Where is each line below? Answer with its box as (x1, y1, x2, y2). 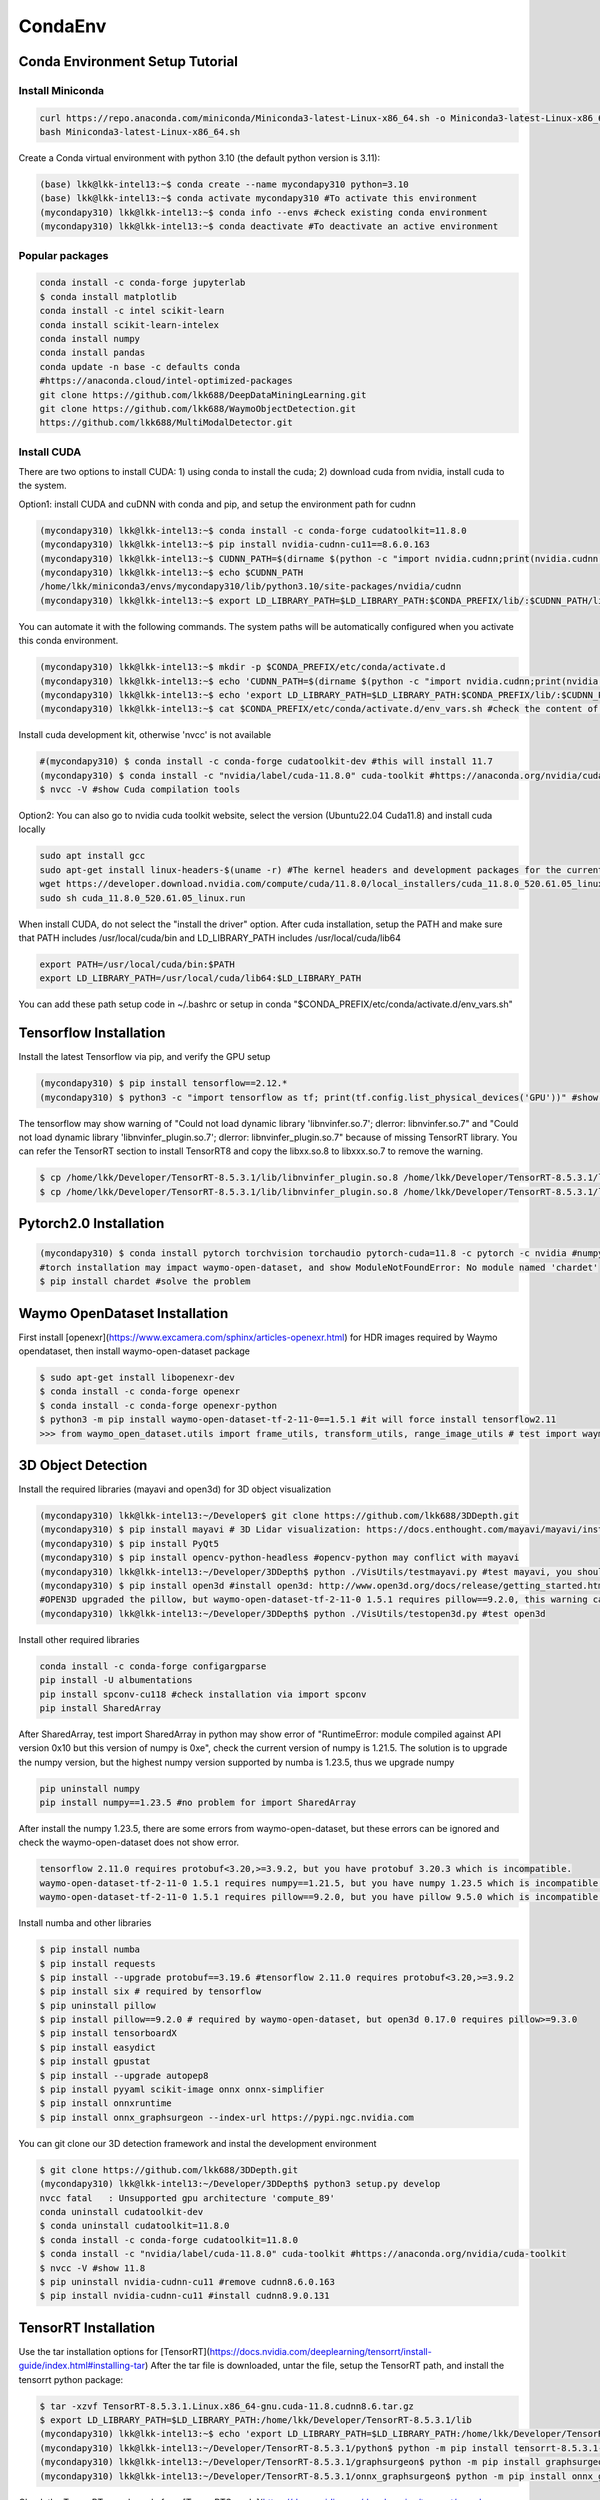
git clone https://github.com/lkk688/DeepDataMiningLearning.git (39, 389, 367, 400)
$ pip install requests (39, 1958, 157, 1969)
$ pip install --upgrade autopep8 (39, 2070, 209, 2081)
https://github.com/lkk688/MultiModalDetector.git (39, 417, 294, 429)
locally (18, 823, 46, 835)
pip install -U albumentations (39, 1675, 194, 1686)
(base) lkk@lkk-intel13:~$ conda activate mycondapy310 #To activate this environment (39, 193, 478, 204)
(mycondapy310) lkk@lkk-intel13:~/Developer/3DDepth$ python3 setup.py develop (39, 2178, 441, 2190)
